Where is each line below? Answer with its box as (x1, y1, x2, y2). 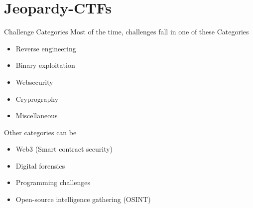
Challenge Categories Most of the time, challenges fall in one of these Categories (4, 26, 249, 37)
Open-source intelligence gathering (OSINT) (15, 194, 151, 205)
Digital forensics (15, 160, 65, 171)
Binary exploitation (15, 60, 75, 70)
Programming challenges (15, 177, 91, 188)
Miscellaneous (15, 110, 58, 121)
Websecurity (15, 76, 53, 87)
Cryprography (15, 93, 59, 104)
